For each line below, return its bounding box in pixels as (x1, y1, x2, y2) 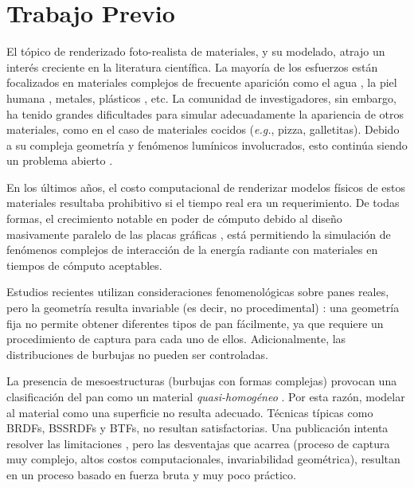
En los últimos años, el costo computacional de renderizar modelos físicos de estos (6, 178, 406, 195)
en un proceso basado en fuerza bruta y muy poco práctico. (6, 466, 296, 482)
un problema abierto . (6, 152, 113, 169)
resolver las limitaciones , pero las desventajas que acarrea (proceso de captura (6, 435, 390, 451)
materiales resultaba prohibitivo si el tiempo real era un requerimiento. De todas (6, 194, 400, 211)
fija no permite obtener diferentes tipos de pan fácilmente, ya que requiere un (6, 314, 384, 331)
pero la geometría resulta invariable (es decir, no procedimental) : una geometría (6, 299, 400, 316)
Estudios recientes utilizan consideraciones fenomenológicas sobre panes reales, (6, 283, 389, 300)
